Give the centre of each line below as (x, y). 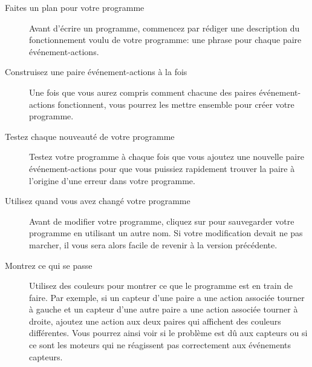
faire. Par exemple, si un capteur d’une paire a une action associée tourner (167, 297)
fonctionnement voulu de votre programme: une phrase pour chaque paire (165, 40)
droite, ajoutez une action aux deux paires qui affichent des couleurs (155, 321)
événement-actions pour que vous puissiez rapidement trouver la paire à (162, 168)
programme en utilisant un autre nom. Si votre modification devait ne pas (166, 233)
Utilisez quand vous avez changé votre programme (98, 201)
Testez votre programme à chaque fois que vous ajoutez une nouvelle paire (167, 157)
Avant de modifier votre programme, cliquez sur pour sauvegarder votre (162, 221)
